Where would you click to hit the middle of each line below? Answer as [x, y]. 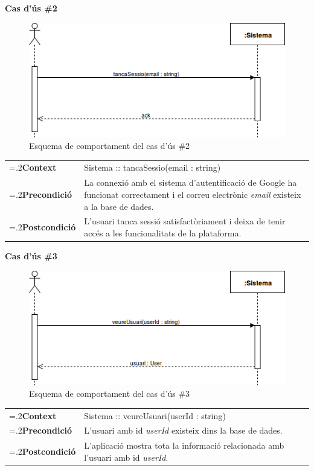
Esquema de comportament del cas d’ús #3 [110, 394]
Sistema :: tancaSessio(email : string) [152, 167]
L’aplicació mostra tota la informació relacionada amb [184, 445]
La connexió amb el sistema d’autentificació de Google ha [191, 182]
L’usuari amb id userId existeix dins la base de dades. [183, 430]
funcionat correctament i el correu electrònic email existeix [193, 194]
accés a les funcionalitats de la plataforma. [163, 232]
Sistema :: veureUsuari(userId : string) [155, 415]
